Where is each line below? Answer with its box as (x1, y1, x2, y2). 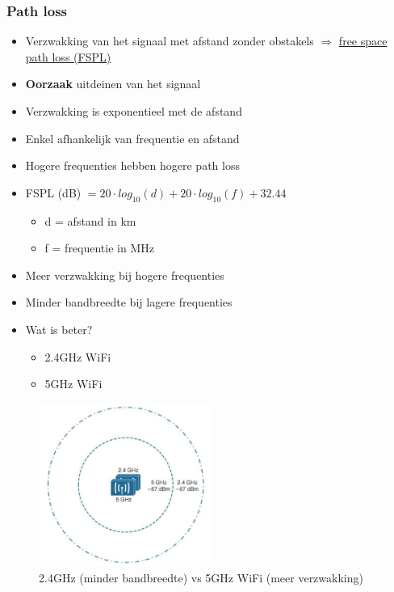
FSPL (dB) (25, 184, 82, 201)
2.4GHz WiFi (44, 348, 111, 365)
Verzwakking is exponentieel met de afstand (25, 103, 242, 119)
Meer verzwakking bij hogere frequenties (25, 266, 224, 283)
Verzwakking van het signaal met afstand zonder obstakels (25, 32, 314, 49)
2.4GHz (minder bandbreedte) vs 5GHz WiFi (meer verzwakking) (39, 569, 363, 586)
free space (338, 32, 388, 49)
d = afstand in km (44, 212, 136, 229)
